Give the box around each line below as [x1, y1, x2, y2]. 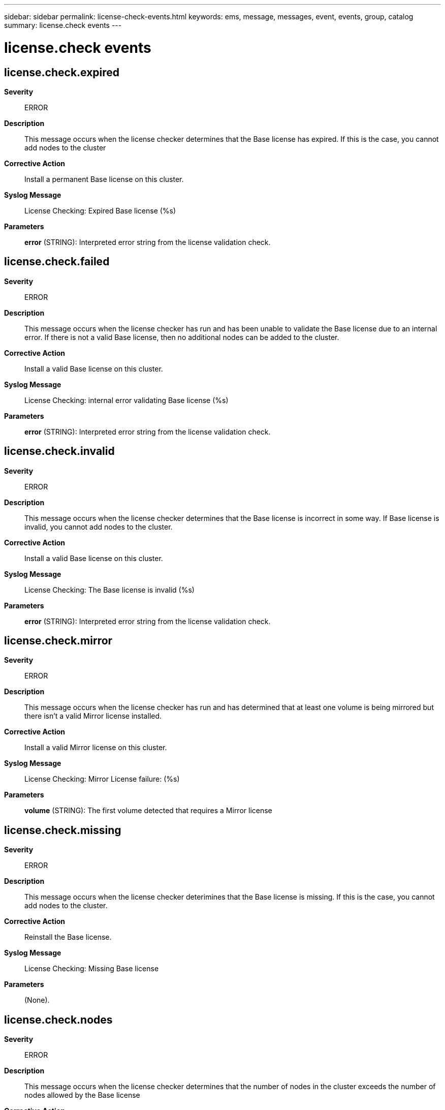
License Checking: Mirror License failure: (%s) [24, 775, 180, 784]
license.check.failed [4, 255, 110, 268]
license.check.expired [4, 66, 120, 79]
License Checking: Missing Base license [24, 964, 159, 973]
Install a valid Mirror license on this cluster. [24, 743, 167, 752]
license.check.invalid [4, 445, 115, 458]
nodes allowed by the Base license [24, 1091, 140, 1100]
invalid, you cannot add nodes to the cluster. [24, 522, 173, 531]
